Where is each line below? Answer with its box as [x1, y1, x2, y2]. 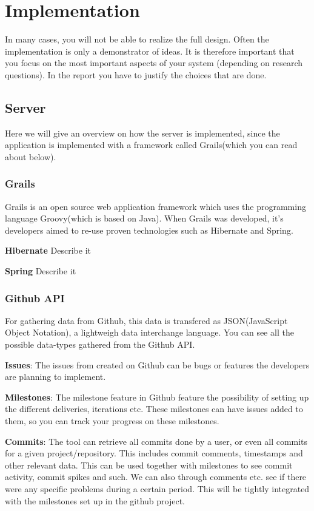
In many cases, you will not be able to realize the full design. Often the [5, 33, 269, 46]
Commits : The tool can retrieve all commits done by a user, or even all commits [5, 435, 308, 447]
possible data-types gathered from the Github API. [5, 338, 195, 351]
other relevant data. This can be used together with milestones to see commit [5, 458, 293, 471]
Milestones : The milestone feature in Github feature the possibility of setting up [5, 390, 309, 403]
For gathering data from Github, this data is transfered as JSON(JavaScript [5, 314, 288, 327]
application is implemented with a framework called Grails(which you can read [5, 138, 298, 151]
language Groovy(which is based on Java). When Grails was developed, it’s [5, 212, 284, 225]
